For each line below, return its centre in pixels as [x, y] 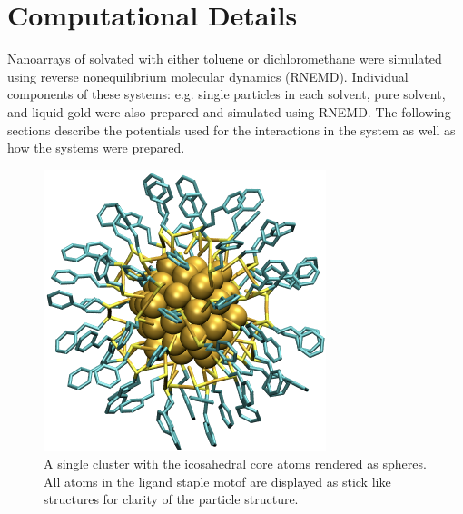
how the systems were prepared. [96, 148]
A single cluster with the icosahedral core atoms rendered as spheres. [235, 464]
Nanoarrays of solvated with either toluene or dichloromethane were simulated [225, 59]
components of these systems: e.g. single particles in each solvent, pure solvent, [227, 94]
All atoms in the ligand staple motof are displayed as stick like [217, 481]
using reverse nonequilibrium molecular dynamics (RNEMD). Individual [208, 76]
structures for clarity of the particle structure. [171, 499]
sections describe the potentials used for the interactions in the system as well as [231, 129]
